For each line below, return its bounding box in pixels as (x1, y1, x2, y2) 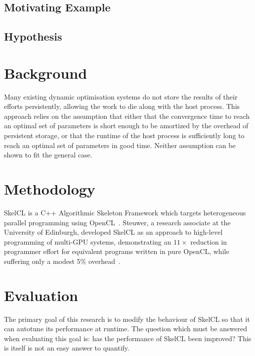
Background (4, 62, 87, 83)
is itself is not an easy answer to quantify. (4, 343, 129, 353)
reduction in (190, 236, 227, 247)
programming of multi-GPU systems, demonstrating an (4, 236, 171, 247)
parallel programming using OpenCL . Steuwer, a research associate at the (4, 217, 231, 227)
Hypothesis (4, 29, 62, 44)
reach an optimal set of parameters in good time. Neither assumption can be (4, 140, 236, 150)
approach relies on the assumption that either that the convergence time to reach (4, 110, 250, 121)
